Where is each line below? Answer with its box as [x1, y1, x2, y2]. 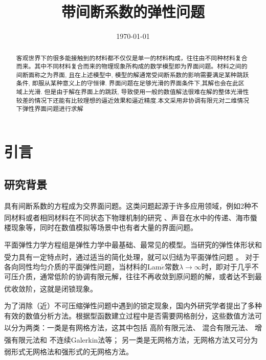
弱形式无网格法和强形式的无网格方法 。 [4, 346, 133, 356]
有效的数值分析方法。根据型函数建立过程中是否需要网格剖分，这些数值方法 [4, 310, 255, 321]
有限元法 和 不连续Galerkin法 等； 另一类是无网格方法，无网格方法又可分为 [11, 334, 258, 345]
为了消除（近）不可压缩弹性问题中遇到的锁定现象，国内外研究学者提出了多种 [4, 300, 262, 311]
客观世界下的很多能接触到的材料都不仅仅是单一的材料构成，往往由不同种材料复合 [16, 53, 248, 62]
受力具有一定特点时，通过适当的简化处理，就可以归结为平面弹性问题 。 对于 [4, 251, 260, 262]
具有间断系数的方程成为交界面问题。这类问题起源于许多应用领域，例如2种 [4, 200, 251, 211]
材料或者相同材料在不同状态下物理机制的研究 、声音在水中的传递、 [11, 212, 236, 222]
